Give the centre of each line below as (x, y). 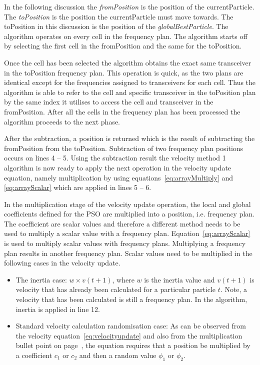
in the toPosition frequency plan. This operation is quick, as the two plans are (124, 72)
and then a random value (118, 355)
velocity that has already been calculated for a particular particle (116, 289)
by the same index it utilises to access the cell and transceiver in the (109, 102)
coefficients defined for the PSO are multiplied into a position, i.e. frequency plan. (129, 214)
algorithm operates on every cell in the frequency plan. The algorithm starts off (126, 36)
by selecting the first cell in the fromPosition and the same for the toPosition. (123, 46)
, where (123, 279)
